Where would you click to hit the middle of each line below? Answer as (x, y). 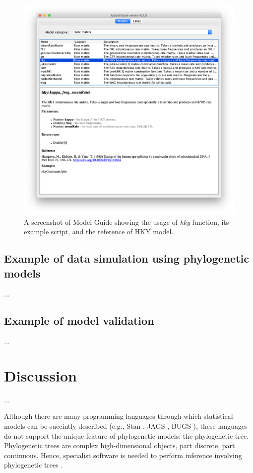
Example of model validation (79, 321)
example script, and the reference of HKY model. (99, 232)
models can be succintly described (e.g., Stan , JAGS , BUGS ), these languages (126, 426)
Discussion (40, 375)
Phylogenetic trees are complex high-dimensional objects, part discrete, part (120, 445)
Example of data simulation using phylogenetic (127, 258)
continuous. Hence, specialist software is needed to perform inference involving (123, 455)
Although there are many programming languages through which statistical (119, 416)
